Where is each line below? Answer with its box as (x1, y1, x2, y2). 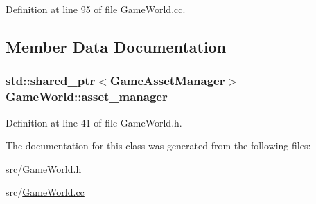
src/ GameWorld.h (6, 161, 82, 176)
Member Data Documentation (6, 35, 227, 57)
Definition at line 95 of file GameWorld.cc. (6, 2, 186, 16)
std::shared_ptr (6, 72, 96, 89)
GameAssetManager (109, 72, 225, 89)
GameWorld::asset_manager (6, 88, 168, 105)
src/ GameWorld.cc (6, 185, 85, 199)
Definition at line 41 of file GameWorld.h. (6, 115, 182, 129)
